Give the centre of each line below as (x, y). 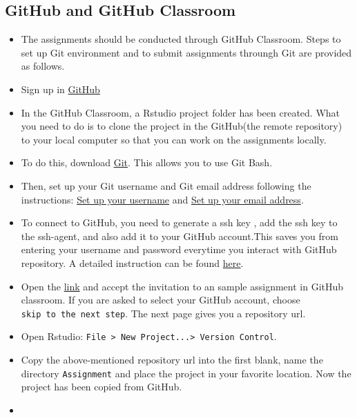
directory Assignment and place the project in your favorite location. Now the (186, 373)
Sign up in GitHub (60, 89)
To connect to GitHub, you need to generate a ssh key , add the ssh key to (179, 222)
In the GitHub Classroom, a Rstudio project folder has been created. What (181, 112)
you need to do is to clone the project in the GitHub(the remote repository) (182, 126)
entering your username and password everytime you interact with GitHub (179, 249)
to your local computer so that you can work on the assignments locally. (174, 139)
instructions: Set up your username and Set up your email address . (162, 199)
